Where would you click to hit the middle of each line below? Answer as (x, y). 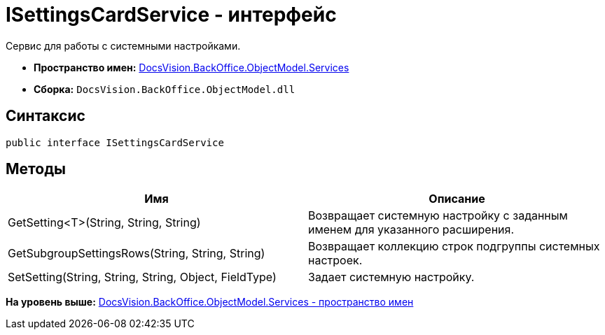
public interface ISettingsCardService (115, 142)
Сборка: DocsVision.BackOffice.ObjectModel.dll (165, 89)
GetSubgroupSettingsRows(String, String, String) (137, 254)
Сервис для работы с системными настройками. (123, 45)
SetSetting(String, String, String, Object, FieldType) (142, 277)
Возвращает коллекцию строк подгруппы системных (454, 247)
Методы (36, 169)
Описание (457, 199)
